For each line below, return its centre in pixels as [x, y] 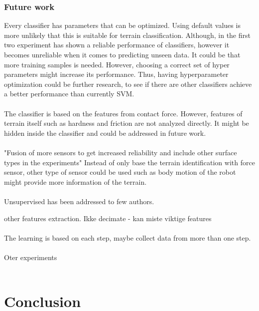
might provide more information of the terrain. [75, 181]
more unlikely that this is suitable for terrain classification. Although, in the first [127, 35]
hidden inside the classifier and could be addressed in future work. [105, 133]
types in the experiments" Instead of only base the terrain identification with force [129, 162]
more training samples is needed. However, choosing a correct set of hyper [117, 64]
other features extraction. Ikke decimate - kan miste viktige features [108, 218]
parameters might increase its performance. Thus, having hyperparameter [116, 74]
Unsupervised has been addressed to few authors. [79, 201]
